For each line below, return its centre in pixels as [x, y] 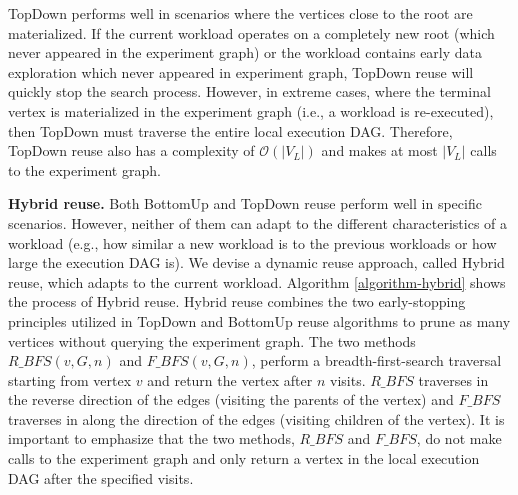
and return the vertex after [230, 379]
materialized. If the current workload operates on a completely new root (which [251, 32]
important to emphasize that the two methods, [151, 438]
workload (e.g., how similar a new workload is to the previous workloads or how [252, 242]
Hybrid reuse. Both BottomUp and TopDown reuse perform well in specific [245, 203]
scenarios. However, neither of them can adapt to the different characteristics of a [258, 222]
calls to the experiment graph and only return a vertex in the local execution [244, 458]
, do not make [459, 438]
